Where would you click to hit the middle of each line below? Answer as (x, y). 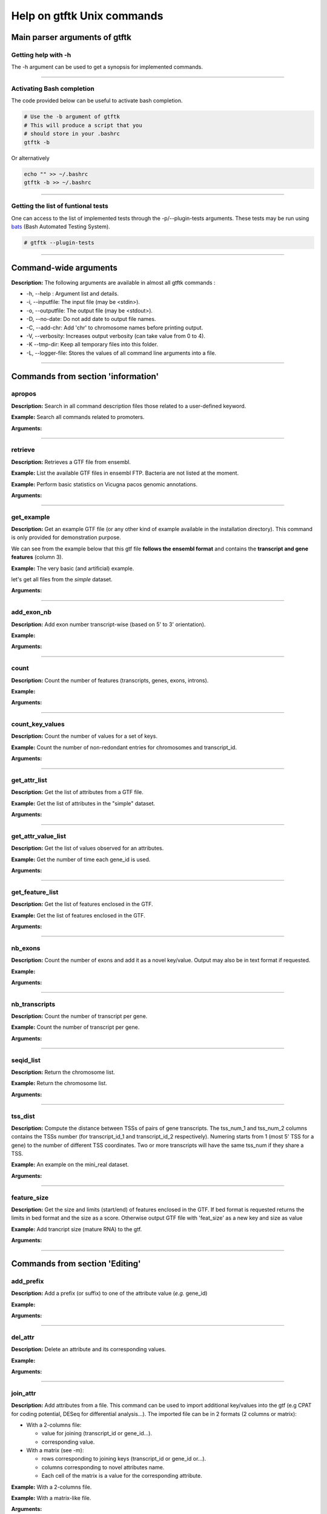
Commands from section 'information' (85, 376)
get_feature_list (35, 892)
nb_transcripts (33, 1004)
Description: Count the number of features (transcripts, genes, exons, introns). (110, 680)
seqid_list (26, 1060)
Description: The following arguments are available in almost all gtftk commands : (113, 282)
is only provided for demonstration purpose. (66, 537)
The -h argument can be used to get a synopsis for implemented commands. (107, 67)
